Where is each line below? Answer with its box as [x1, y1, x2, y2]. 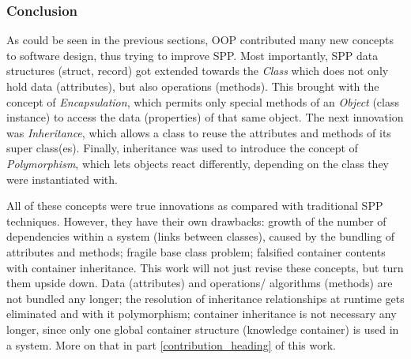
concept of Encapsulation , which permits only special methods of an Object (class [6, 93, 399, 110]
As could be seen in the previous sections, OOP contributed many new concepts [6, 32, 394, 48]
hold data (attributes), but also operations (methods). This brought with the [6, 78, 379, 94]
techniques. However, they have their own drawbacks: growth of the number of [6, 212, 386, 229]
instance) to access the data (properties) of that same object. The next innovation [6, 109, 404, 125]
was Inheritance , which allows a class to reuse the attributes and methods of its [6, 124, 391, 140]
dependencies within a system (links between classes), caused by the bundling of [6, 228, 394, 245]
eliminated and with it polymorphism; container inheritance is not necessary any [6, 305, 397, 322]
